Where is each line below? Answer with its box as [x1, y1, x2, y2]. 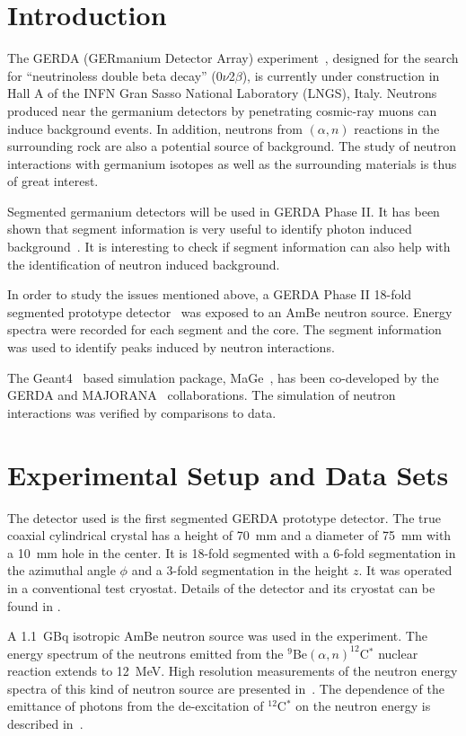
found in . [7, 596, 61, 615]
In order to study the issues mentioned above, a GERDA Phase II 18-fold [7, 285, 412, 304]
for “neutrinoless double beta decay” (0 [7, 66, 223, 84]
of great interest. [7, 172, 99, 191]
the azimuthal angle [7, 561, 116, 580]
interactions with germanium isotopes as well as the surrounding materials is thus [7, 154, 457, 173]
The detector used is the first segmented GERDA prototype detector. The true [7, 508, 441, 527]
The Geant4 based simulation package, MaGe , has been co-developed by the [7, 368, 439, 386]
